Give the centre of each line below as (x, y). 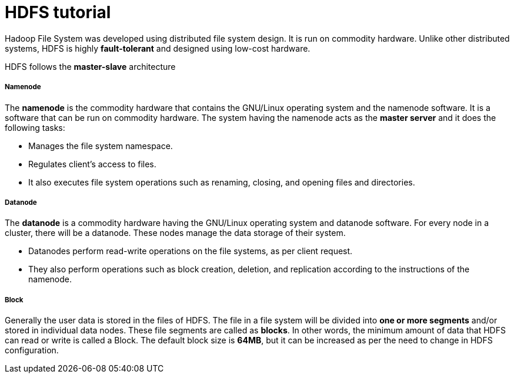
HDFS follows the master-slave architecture (90, 66)
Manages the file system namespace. (101, 146)
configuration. (32, 350)
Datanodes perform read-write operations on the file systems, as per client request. (191, 251)
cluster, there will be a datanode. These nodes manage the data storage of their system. (175, 233)
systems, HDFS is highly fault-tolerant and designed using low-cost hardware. (158, 48)
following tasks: (35, 127)
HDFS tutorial (58, 12)
